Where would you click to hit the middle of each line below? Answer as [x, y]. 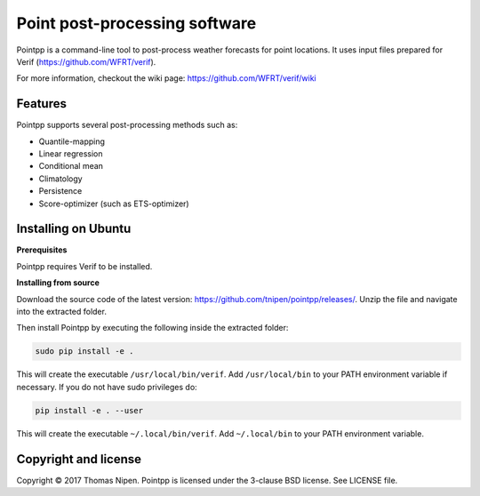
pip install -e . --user [89, 410]
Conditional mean [71, 166]
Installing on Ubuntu [74, 229]
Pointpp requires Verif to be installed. [84, 266]
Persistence [60, 191]
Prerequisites [42, 250]
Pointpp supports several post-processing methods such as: [127, 125]
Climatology [61, 179]
